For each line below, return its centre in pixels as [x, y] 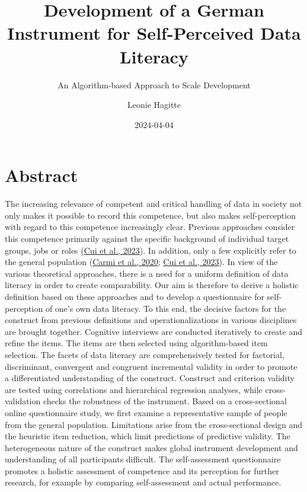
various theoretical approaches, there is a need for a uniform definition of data [147, 273]
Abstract [41, 175]
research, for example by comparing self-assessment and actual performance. [143, 482]
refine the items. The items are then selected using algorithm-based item [136, 343]
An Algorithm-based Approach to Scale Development [154, 84]
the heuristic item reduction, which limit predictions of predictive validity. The [148, 436]
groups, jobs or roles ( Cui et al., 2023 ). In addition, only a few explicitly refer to [151, 250]
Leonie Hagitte [154, 105]
